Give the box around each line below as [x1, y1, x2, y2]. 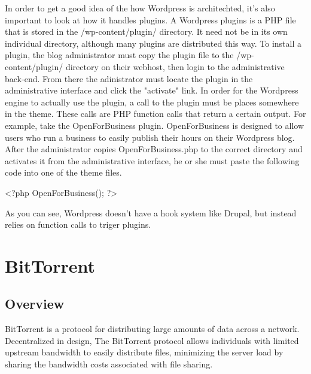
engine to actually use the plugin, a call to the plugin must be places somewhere [5, 95, 299, 108]
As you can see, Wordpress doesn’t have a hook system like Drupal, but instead [5, 206, 297, 219]
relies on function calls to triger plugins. [5, 218, 151, 231]
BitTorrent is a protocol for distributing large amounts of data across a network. [5, 322, 300, 335]
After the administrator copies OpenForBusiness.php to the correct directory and [5, 143, 303, 155]
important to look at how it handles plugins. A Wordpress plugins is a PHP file [5, 13, 296, 26]
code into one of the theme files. [5, 166, 122, 179]
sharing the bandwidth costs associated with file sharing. [5, 358, 213, 370]
